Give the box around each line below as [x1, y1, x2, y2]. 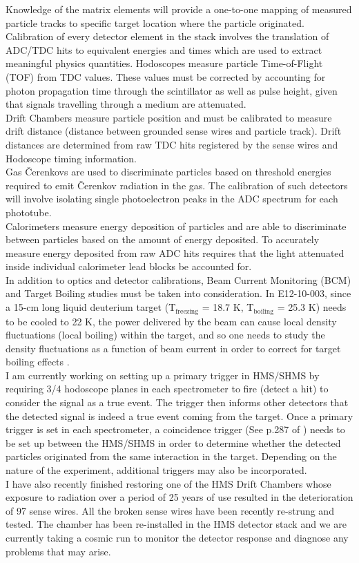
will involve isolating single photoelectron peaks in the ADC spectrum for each [6, 191, 338, 206]
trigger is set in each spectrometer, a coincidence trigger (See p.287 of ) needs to [6, 422, 345, 437]
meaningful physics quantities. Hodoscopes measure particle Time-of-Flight [6, 56, 323, 70]
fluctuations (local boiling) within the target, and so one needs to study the [6, 327, 325, 342]
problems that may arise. [6, 544, 111, 558]
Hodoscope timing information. [6, 151, 137, 165]
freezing [175, 307, 199, 315]
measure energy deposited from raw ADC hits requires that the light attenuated [6, 245, 345, 260]
